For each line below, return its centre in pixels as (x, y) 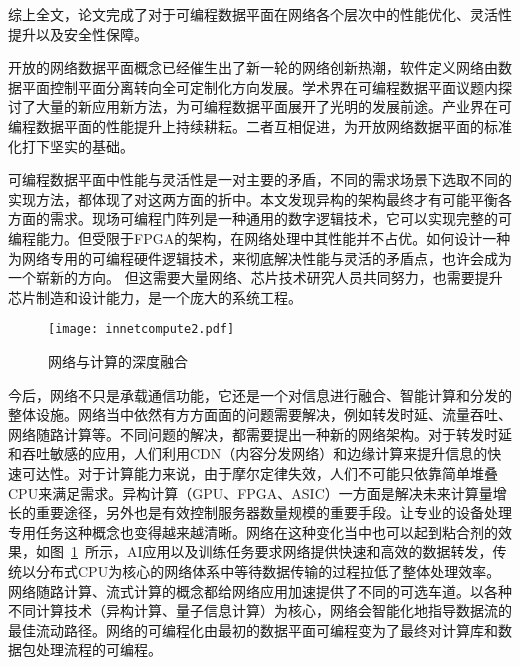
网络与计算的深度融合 (118, 360)
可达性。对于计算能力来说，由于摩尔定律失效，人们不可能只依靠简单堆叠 (259, 472)
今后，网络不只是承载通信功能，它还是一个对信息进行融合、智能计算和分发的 (260, 394)
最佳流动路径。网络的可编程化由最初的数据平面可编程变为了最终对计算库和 (253, 629)
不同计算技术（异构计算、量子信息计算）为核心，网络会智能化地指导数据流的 (260, 610)
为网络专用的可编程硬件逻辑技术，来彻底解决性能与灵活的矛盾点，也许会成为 (260, 257)
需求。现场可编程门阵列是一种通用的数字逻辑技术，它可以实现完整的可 (280, 218)
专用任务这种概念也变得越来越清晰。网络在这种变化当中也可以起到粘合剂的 (253, 531)
